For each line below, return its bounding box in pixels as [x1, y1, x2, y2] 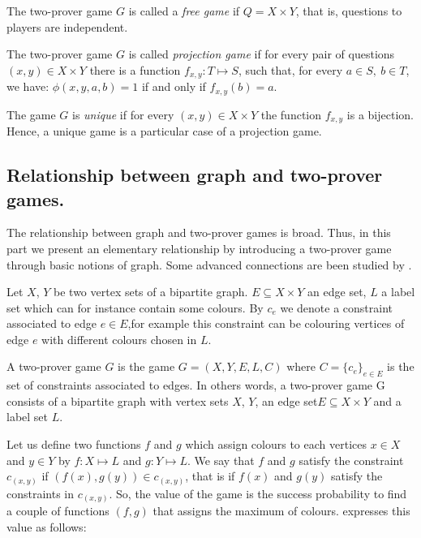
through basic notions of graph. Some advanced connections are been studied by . [6, 256, 412, 273]
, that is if [185, 467, 235, 484]
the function [260, 105, 322, 123]
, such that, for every [238, 61, 343, 78]
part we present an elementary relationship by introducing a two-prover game [6, 239, 392, 256]
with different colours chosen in [41, 330, 197, 347]
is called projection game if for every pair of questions [128, 45, 395, 62]
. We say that [187, 451, 255, 468]
